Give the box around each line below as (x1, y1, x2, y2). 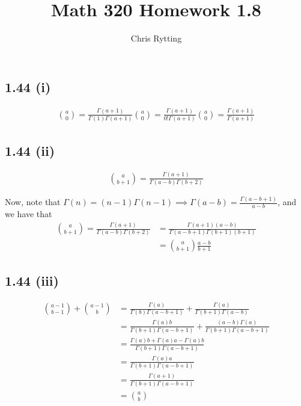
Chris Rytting (130, 32, 182, 45)
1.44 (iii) (5, 271, 59, 289)
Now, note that (5, 195, 61, 208)
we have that (5, 208, 52, 220)
